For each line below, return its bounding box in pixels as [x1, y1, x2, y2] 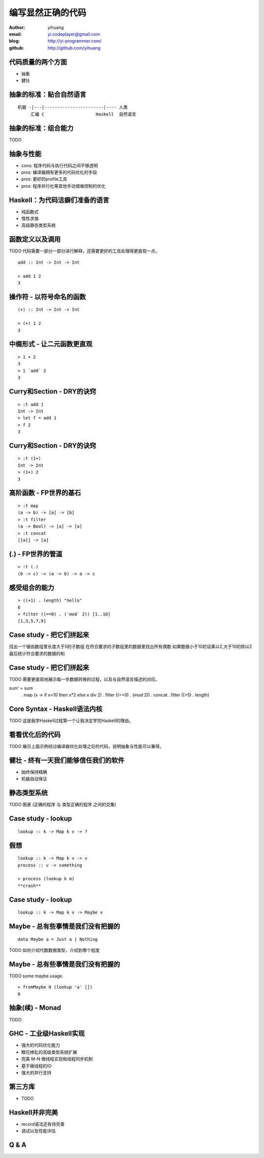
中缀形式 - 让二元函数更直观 [9, 340, 92, 348]
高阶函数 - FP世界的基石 [9, 489, 81, 497]
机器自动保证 [21, 776, 47, 782]
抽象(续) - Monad [9, 1004, 61, 1012]
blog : [9, 38, 20, 44]
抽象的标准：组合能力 [9, 124, 73, 132]
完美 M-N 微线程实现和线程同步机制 [21, 1056, 93, 1062]
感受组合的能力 [9, 583, 54, 592]
